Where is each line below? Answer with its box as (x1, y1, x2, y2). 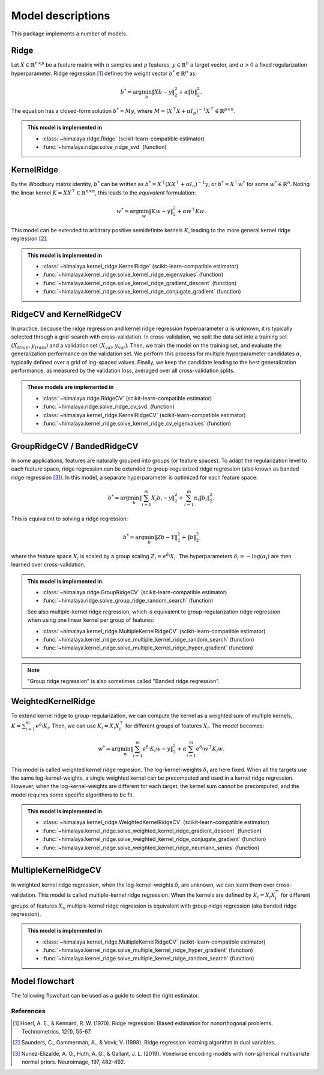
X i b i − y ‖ (151, 494, 175, 502)
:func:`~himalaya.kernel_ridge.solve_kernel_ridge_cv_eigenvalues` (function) (42, 420, 232, 427)
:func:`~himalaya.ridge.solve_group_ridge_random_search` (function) (42, 597, 214, 604)
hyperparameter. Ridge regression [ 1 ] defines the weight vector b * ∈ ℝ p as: (11, 69, 197, 77)
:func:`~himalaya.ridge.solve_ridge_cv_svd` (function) (42, 403, 175, 411)
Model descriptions (11, 9, 110, 22)
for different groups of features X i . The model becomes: (125, 722, 265, 730)
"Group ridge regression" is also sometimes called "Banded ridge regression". (27, 678, 220, 685)
